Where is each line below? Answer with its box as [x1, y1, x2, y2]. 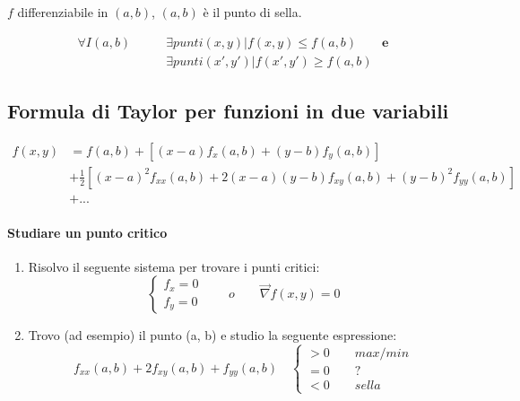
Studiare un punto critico [7, 222, 168, 241]
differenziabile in [17, 3, 108, 21]
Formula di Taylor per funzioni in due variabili [7, 97, 449, 125]
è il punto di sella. [203, 3, 302, 21]
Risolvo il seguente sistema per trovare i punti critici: [28, 257, 320, 275]
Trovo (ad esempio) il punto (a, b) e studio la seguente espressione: [28, 326, 397, 344]
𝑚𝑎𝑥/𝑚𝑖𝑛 [354, 347, 410, 361]
